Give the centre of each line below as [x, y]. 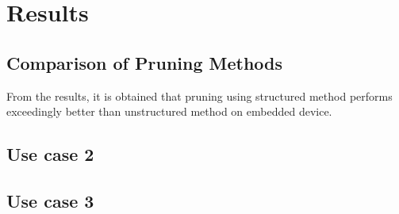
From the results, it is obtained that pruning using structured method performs [199, 96]
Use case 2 [50, 154]
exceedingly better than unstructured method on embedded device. [169, 111]
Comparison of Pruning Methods [145, 62]
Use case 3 [50, 200]
